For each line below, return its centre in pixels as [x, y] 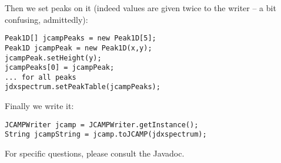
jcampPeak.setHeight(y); [53, 58]
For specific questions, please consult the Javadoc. [95, 153]
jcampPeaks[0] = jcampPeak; [60, 68]
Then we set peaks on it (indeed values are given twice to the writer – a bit [140, 8]
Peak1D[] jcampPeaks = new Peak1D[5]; [81, 38]
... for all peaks [41, 77]
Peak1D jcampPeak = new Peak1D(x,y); [78, 48]
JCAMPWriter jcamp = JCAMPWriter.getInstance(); [102, 125]
